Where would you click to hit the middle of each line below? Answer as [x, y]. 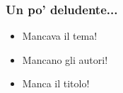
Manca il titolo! [56, 83]
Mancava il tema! [60, 36]
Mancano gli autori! [65, 59]
